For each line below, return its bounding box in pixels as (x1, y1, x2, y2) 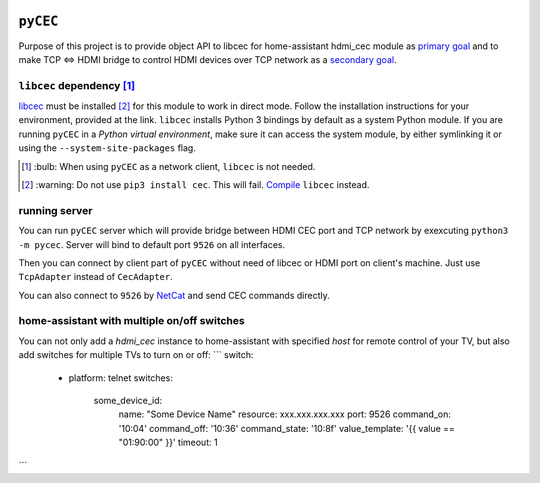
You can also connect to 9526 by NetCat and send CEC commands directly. (18, 289, 330, 301)
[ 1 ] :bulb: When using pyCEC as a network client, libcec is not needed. (21, 160, 316, 172)
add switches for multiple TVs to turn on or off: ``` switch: (18, 349, 254, 361)
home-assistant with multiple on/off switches (18, 314, 245, 328)
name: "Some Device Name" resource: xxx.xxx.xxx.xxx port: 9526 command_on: (118, 408, 452, 420)
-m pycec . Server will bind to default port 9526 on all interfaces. (18, 238, 286, 250)
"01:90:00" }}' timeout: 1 (118, 436, 219, 449)
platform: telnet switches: (68, 371, 174, 384)
